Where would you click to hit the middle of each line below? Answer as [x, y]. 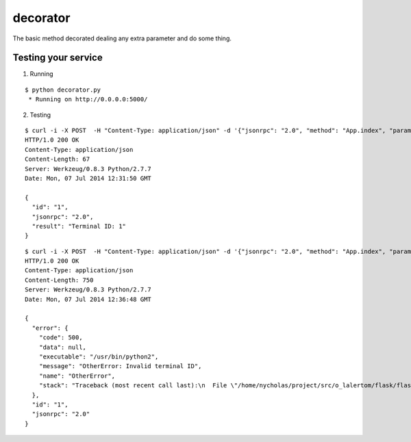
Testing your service [58, 58]
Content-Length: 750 [59, 280]
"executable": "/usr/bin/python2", [99, 357]
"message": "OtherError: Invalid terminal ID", [120, 366]
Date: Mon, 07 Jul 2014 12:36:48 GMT [88, 299]
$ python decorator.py [63, 90]
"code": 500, [61, 338]
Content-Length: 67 [58, 159]
